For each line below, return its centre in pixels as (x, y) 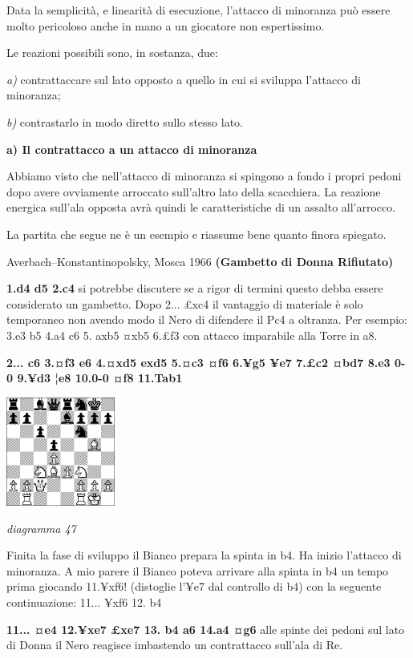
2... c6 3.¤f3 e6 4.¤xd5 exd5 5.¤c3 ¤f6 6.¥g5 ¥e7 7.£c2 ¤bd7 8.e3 (198, 362)
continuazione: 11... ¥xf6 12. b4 (84, 601)
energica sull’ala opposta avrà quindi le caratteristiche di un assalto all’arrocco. (201, 207)
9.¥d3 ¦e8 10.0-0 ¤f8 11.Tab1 (100, 378)
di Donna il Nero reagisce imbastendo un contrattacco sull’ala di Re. (175, 645)
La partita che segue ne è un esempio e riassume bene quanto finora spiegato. (196, 234)
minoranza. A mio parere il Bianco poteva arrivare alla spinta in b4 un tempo (198, 570)
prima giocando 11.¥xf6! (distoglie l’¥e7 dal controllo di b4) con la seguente (194, 586)
